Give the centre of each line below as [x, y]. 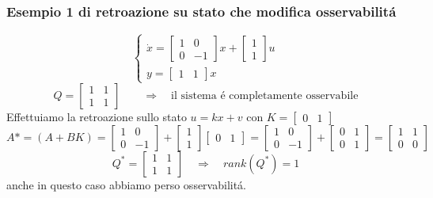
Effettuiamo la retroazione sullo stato [97, 116]
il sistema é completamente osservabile [265, 95]
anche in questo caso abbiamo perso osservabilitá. [127, 184]
